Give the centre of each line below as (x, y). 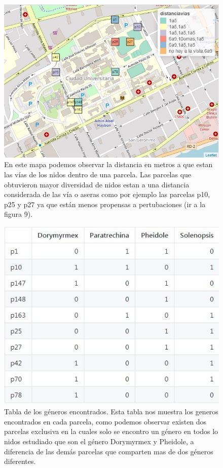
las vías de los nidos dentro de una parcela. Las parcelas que (98, 174)
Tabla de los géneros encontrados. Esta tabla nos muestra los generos (111, 412)
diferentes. (20, 461)
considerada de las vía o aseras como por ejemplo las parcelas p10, (107, 194)
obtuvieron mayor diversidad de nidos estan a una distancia (97, 184)
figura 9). (18, 214)
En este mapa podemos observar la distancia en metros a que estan (108, 164)
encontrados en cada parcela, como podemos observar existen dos (105, 421)
